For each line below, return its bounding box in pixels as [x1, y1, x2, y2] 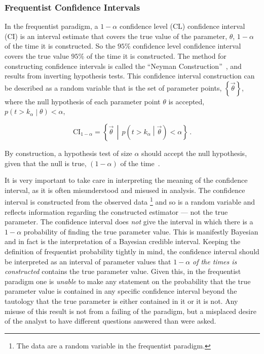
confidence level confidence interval [133, 41, 241, 51]
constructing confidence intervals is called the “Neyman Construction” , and [5, 60, 242, 71]
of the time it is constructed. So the [5, 41, 116, 51]
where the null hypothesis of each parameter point [5, 96, 161, 106]
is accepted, [168, 96, 205, 106]
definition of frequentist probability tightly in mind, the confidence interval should [5, 246, 259, 256]
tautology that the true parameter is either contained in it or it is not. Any [5, 295, 238, 306]
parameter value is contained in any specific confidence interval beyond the [5, 286, 237, 296]
